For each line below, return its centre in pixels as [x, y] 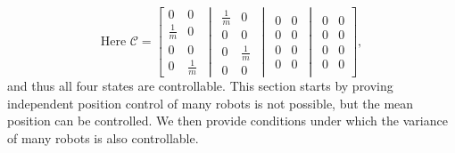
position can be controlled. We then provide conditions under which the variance [227, 121]
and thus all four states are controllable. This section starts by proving [200, 85]
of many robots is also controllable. [103, 137]
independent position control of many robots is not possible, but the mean [211, 103]
